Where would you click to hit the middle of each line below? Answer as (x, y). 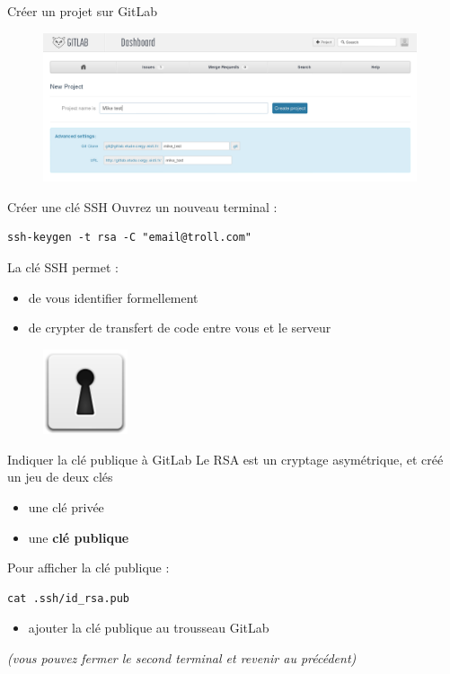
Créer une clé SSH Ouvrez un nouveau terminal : (142, 206)
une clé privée (66, 507)
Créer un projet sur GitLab (82, 11)
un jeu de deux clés (60, 477)
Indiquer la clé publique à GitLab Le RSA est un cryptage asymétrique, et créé (225, 459)
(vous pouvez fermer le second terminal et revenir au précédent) (182, 658)
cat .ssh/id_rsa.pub (69, 598)
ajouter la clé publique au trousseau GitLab (149, 628)
